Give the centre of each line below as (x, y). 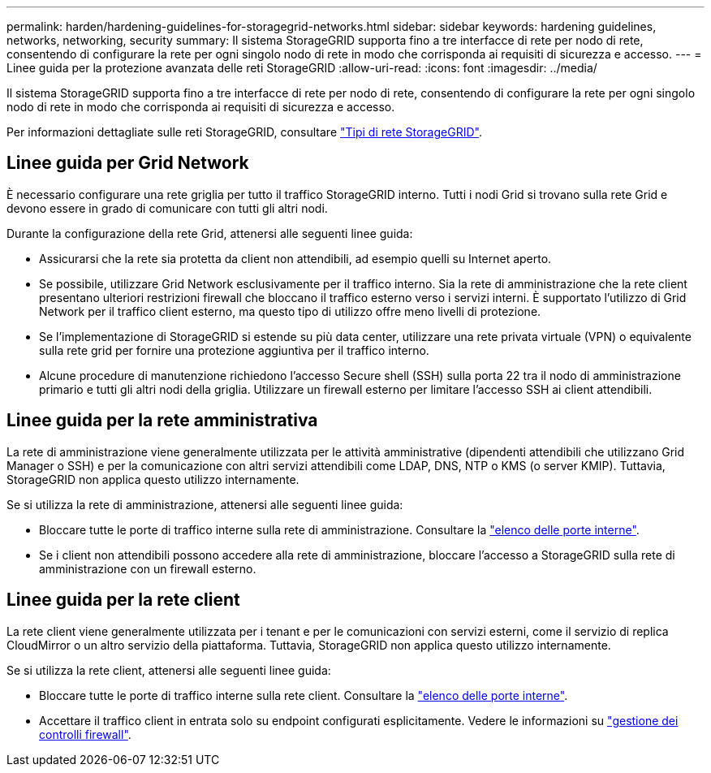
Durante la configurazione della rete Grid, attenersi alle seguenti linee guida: (210, 233)
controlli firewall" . (85, 734)
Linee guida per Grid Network (128, 163)
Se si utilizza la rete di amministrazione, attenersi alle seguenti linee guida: (205, 504)
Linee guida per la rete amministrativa (162, 421)
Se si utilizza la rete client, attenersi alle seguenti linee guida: (169, 670)
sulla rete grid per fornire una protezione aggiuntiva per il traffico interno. (234, 350)
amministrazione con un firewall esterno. (148, 568)
